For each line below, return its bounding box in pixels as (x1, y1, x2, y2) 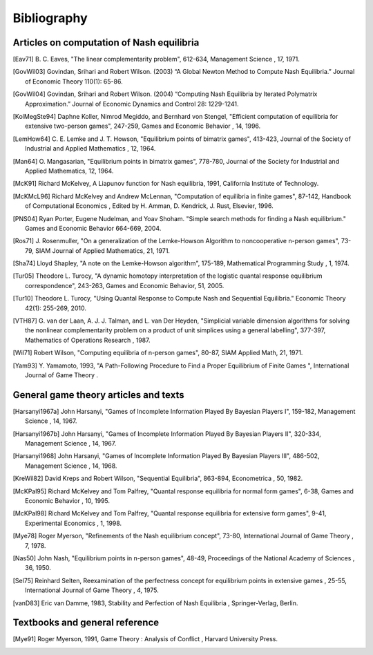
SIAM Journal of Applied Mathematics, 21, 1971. (35, 246, 171, 255)
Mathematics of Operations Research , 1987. (25, 336, 151, 344)
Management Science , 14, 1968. (25, 462, 117, 470)
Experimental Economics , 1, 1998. (25, 519, 122, 527)
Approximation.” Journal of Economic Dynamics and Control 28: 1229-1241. (25, 99, 239, 108)
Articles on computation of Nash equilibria (12, 37, 200, 48)
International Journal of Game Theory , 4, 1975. (25, 586, 159, 594)
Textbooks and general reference (12, 617, 160, 629)
